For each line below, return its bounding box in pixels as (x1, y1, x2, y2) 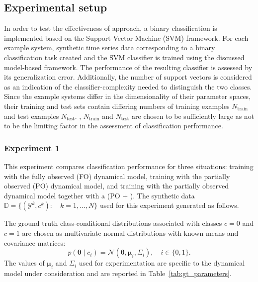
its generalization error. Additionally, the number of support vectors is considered (4, 72, 252, 82)
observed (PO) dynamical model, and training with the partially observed (4, 181, 229, 191)
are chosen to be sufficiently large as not (132, 110, 255, 121)
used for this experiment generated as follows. (100, 200, 239, 210)
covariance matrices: (4, 237, 66, 248)
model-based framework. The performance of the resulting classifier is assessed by (4, 62, 253, 72)
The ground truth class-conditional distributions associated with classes (4, 218, 222, 228)
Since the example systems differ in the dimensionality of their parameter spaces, (4, 91, 251, 101)
